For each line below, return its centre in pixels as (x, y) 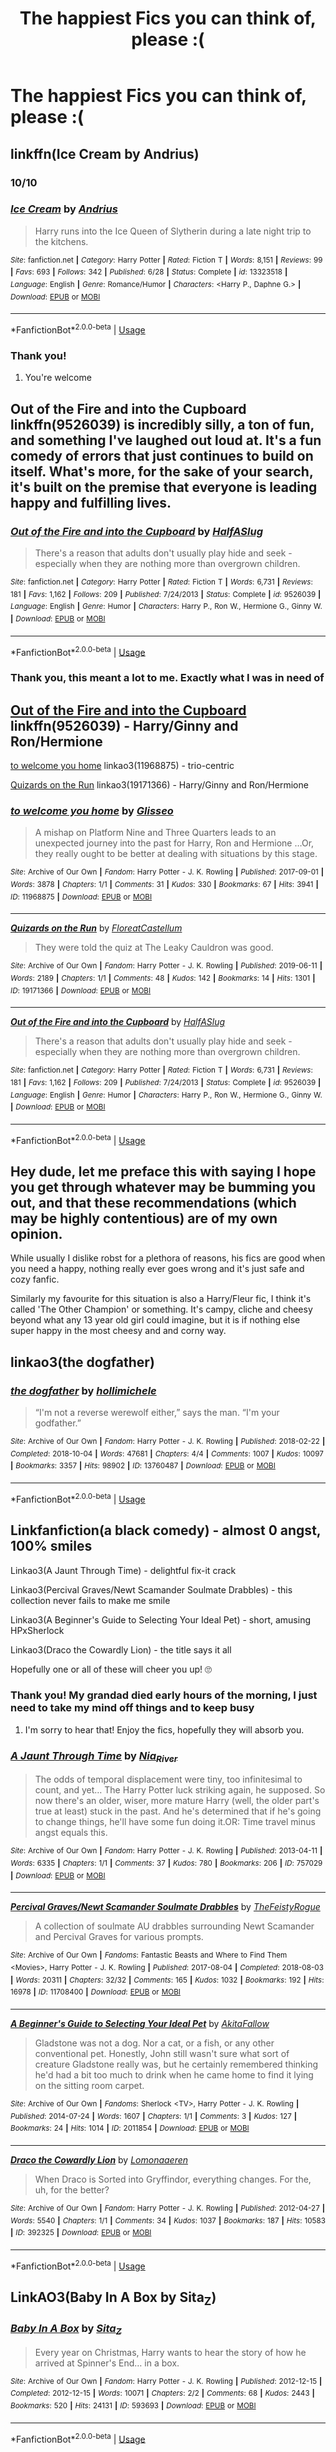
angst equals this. (71, 1833)
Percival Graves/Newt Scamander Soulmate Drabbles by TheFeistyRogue (165, 1907)
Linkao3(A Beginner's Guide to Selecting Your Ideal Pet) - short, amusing (160, 1619)
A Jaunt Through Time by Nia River (94, 1756)
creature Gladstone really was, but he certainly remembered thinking (176, 2064)
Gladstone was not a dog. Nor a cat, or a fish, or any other (154, 2043)
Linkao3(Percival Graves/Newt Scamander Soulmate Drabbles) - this (151, 1589)
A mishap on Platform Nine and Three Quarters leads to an (155, 833)
